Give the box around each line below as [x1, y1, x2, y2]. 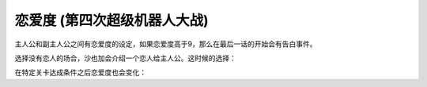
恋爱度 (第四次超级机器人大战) [14, 12, 209, 29]
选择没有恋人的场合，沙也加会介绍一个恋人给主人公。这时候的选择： [14, 53, 236, 63]
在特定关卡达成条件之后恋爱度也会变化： [14, 67, 146, 78]
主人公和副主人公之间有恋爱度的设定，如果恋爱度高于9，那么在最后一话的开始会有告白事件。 [14, 39, 317, 49]
